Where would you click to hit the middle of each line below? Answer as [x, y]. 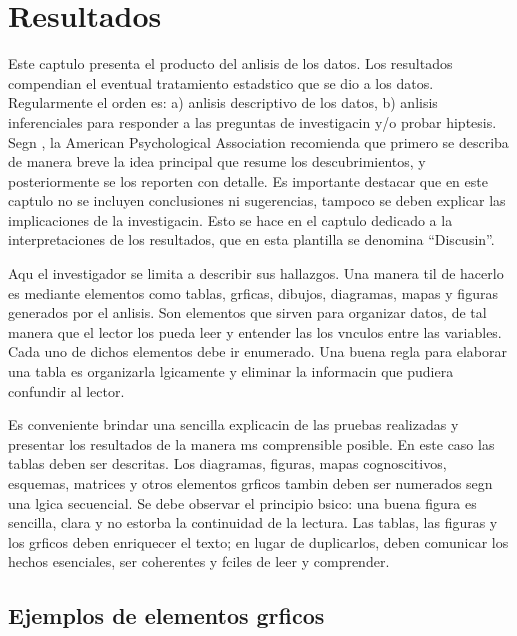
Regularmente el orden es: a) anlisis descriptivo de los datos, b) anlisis [223, 102]
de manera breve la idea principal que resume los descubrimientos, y [217, 161]
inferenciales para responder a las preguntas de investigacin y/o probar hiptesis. [252, 121]
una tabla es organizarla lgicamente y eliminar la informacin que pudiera [231, 371]
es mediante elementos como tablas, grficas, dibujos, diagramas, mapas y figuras [253, 292]
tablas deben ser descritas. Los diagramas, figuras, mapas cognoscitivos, [227, 463]
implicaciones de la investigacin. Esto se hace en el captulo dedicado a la [230, 219]
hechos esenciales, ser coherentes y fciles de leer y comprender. [199, 561]
